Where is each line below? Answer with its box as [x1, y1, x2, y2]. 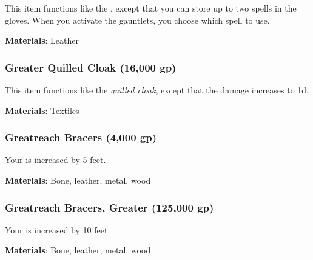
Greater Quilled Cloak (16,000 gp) [5, 59, 177, 75]
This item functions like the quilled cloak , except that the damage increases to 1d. [5, 84, 309, 96]
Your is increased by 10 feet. [5, 223, 110, 236]
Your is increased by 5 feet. [5, 153, 106, 166]
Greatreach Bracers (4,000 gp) [5, 130, 157, 145]
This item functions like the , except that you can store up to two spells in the [5, 2, 297, 14]
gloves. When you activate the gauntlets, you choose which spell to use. [5, 13, 270, 26]
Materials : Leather [5, 34, 79, 47]
